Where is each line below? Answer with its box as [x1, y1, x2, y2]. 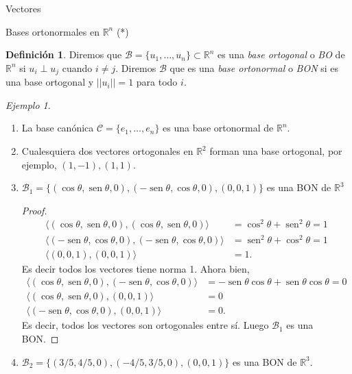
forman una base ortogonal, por [209, 144, 342, 158]
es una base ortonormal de [163, 121, 274, 135]
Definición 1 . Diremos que [5, 47, 122, 62]
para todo [136, 75, 178, 89]
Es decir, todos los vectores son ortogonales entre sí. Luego [21, 318, 269, 332]
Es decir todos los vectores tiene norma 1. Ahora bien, [21, 261, 250, 275]
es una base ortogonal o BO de [217, 47, 345, 62]
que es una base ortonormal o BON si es [169, 60, 339, 75]
